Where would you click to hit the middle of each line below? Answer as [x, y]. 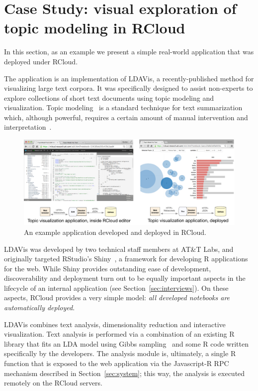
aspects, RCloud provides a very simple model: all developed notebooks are [117, 297]
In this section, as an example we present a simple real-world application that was [129, 52]
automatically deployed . [40, 307]
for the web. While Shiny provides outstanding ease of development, [108, 268]
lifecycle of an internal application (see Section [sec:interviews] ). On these [116, 288]
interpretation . [28, 127]
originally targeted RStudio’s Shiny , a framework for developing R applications [126, 259]
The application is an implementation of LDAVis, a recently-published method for [129, 78]
